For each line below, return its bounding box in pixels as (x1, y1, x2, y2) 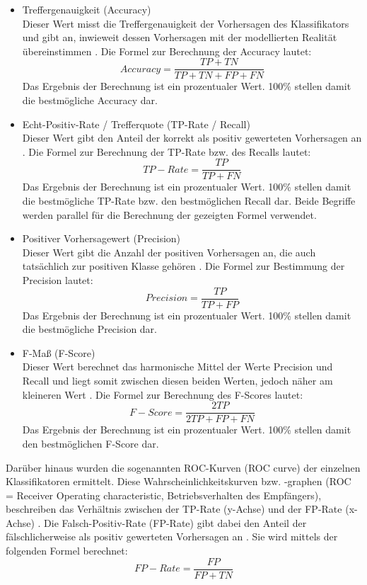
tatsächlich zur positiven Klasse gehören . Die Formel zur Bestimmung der (22, 259, 345, 273)
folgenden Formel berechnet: (6, 543, 128, 558)
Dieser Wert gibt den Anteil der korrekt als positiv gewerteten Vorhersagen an (22, 130, 362, 145)
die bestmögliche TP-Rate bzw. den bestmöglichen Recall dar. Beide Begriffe (22, 193, 356, 208)
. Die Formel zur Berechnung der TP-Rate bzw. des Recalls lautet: (22, 144, 311, 159)
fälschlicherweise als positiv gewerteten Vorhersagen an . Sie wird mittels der (6, 529, 338, 544)
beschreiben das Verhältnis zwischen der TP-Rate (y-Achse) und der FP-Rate (6, 501, 342, 516)
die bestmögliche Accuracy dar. (22, 93, 158, 108)
